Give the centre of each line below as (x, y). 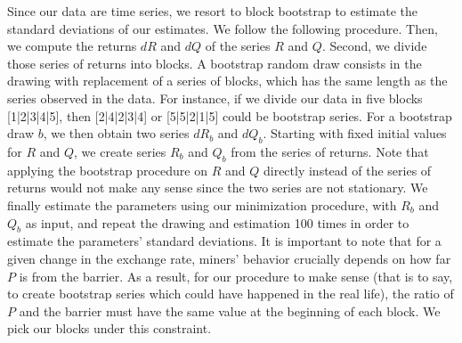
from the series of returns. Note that (330, 151)
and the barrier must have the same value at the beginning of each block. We (230, 310)
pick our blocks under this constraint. (109, 328)
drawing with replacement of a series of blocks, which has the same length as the (227, 81)
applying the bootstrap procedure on (108, 170)
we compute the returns (72, 46)
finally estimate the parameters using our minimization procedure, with (202, 204)
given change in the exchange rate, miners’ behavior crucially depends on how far (229, 258)
